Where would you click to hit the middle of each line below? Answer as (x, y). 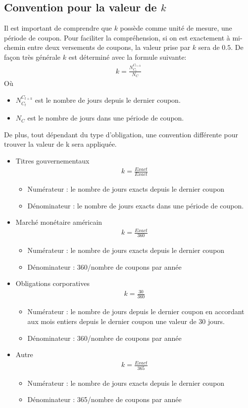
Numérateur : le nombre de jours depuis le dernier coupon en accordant (136, 311)
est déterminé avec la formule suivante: (127, 57)
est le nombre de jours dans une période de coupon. (106, 118)
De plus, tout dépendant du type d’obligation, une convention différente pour (121, 134)
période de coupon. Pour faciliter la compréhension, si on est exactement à (117, 37)
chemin (15, 47)
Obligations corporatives (52, 283)
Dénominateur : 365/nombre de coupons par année (104, 399)
